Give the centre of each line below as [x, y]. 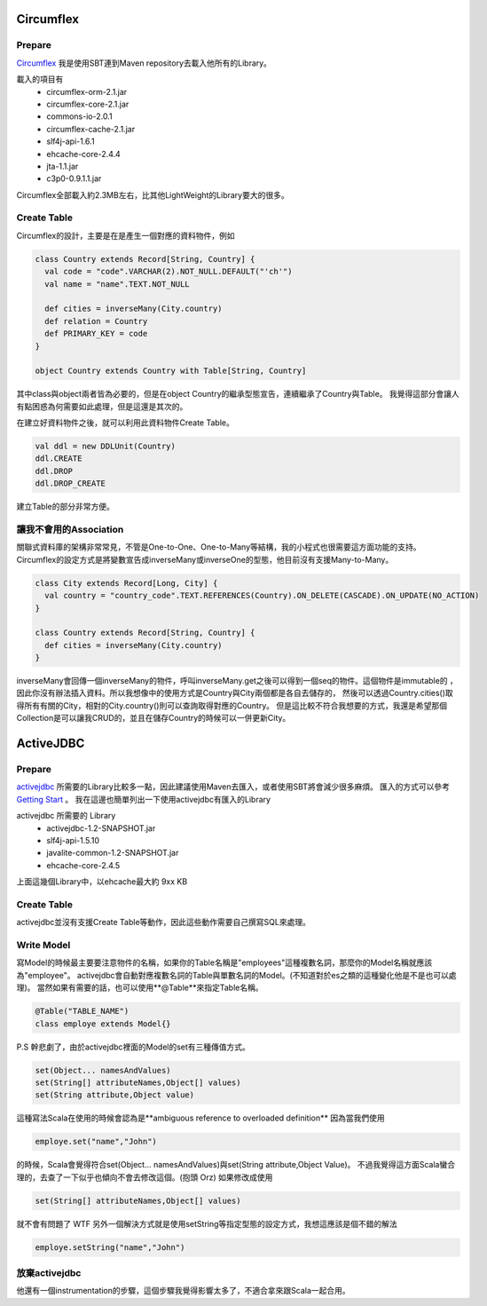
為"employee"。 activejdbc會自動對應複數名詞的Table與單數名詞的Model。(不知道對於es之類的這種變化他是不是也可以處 [236, 975]
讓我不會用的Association [70, 529]
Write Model [43, 946]
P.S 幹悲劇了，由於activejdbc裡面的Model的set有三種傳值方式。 [133, 1047]
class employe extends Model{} [103, 1024]
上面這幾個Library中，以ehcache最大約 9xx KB [102, 882]
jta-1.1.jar [63, 166]
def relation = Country [96, 321]
